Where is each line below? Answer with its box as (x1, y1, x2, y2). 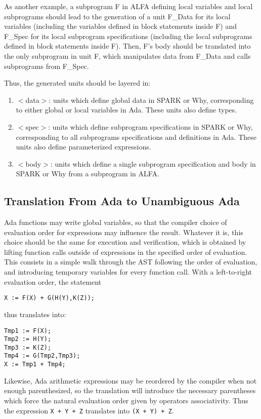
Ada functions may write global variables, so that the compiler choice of (4, 217, 227, 227)
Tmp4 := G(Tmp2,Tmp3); (4, 352, 80, 360)
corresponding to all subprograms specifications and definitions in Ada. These (16, 131, 256, 142)
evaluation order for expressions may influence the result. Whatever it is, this (4, 226, 243, 237)
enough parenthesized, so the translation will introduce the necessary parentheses (4, 385, 256, 396)
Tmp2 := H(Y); (4, 335, 52, 343)
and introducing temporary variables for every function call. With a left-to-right (4, 266, 252, 277)
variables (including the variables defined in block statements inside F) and (4, 21, 237, 31)
